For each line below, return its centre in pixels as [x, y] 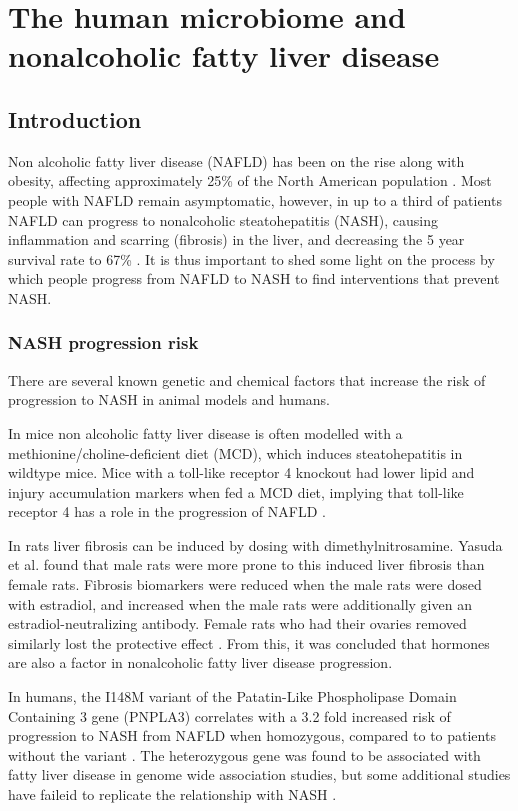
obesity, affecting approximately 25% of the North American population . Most [250, 180]
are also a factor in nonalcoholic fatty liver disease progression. [200, 662]
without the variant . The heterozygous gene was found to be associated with [244, 754]
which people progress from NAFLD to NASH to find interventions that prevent [254, 278]
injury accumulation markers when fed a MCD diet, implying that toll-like [236, 491]
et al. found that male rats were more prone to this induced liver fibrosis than [246, 564]
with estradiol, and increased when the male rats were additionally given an [240, 603]
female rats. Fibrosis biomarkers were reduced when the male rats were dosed [245, 584]
